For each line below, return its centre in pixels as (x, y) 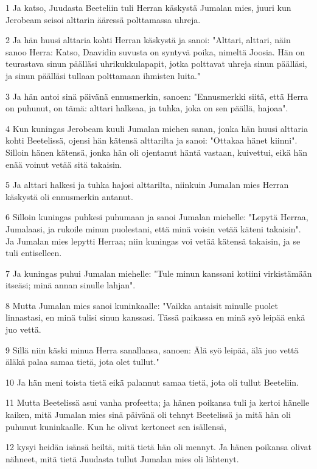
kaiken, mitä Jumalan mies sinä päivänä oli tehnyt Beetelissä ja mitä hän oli (148, 415)
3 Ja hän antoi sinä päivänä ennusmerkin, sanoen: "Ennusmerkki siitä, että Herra (157, 96)
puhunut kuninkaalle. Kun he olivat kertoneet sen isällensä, (116, 426)
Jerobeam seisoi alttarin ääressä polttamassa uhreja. (103, 19)
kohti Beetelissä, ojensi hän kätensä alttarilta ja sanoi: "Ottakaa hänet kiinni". (152, 140)
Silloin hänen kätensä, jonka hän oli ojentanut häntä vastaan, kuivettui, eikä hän (157, 152)
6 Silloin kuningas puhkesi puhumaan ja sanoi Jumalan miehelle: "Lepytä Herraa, (157, 217)
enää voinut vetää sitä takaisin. (64, 164)
